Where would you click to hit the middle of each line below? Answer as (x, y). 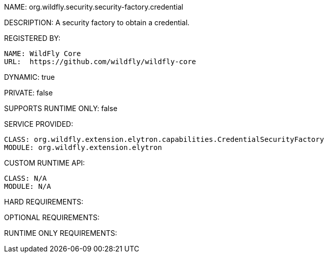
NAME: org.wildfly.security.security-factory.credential (94, 7)
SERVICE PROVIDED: (39, 124)
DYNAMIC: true (30, 77)
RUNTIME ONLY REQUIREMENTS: (61, 233)
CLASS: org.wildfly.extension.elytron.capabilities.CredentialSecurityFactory (164, 139)
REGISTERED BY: (32, 38)
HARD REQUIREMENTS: (44, 202)
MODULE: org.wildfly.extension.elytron (83, 147)
